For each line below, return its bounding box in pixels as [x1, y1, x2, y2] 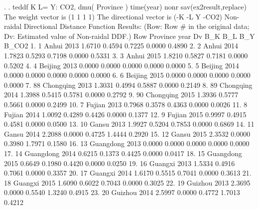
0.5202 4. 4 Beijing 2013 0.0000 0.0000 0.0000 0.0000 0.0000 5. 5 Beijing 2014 [4, 60, 239, 70]
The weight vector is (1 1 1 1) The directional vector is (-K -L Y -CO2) [4, 11, 222, 21]
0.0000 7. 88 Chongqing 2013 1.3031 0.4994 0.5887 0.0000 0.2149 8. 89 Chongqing [4, 79, 253, 90]
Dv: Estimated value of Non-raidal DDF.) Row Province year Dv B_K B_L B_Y [4, 30, 255, 41]
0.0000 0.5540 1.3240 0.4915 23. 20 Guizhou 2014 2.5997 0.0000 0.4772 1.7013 [4, 187, 240, 198]
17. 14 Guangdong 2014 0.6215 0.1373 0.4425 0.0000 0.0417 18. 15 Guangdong [4, 148, 242, 158]
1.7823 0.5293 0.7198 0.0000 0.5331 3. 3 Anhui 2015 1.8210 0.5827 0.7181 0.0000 [4, 50, 248, 60]
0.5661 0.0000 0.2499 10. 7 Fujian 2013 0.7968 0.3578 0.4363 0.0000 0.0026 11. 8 [4, 99, 248, 109]
